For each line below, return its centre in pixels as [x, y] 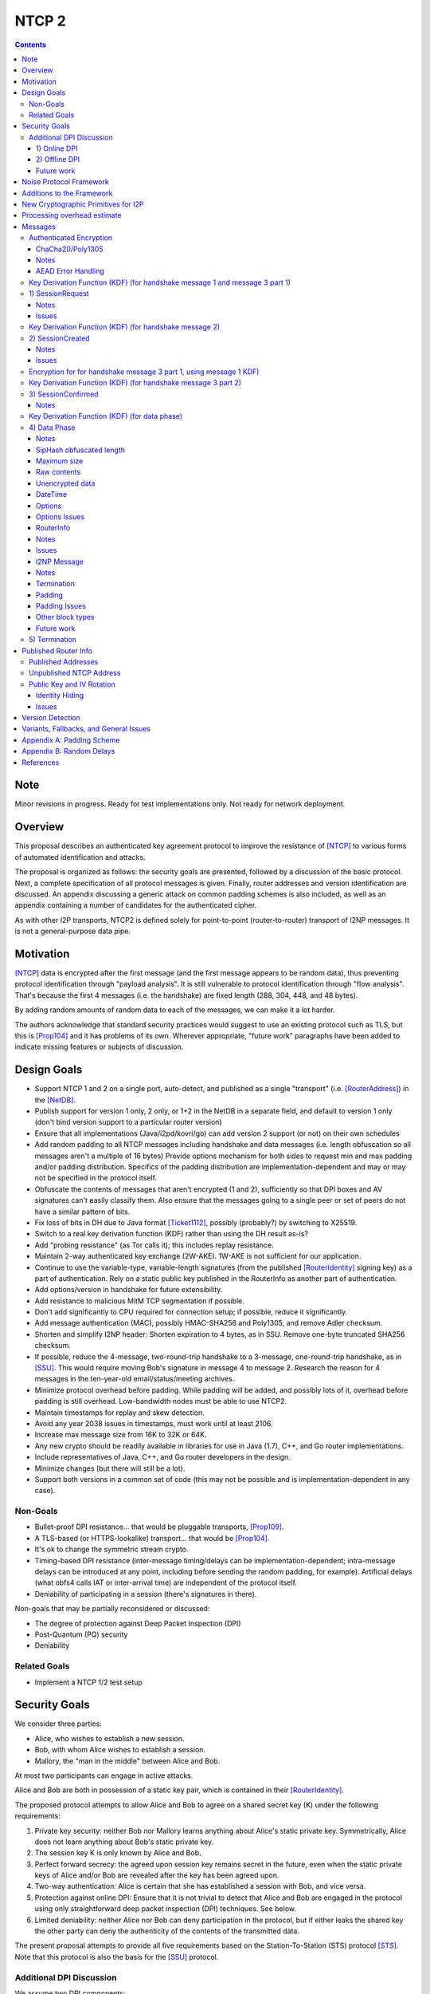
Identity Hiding [60, 696]
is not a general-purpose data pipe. [73, 931]
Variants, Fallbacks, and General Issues [86, 729]
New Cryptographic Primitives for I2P [83, 204]
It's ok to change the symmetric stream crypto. [111, 1549]
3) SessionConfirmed [64, 394]
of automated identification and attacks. [80, 857]
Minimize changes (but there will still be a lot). [110, 1468]
